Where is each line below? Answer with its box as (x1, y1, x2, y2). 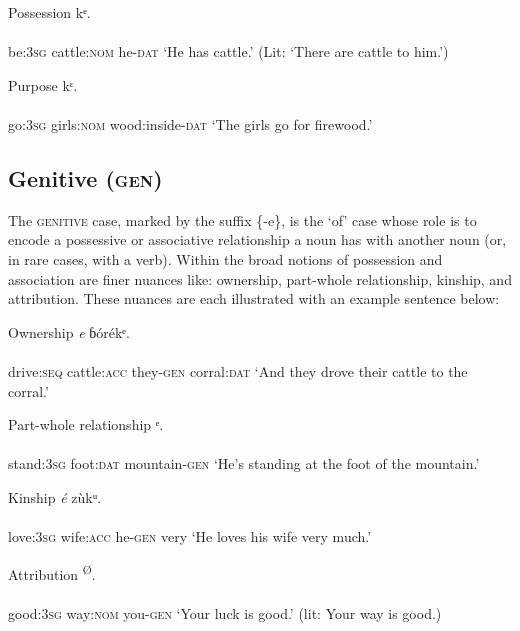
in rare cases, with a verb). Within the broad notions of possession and (8, 248, 443, 269)
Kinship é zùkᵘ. (8, 486, 102, 507)
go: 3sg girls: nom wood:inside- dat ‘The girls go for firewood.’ (8, 113, 373, 134)
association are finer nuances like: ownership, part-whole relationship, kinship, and (8, 268, 512, 289)
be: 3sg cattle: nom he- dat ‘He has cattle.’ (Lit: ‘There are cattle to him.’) (8, 41, 449, 62)
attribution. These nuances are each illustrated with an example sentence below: (8, 288, 500, 309)
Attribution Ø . (8, 560, 96, 584)
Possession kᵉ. (8, 2, 91, 22)
